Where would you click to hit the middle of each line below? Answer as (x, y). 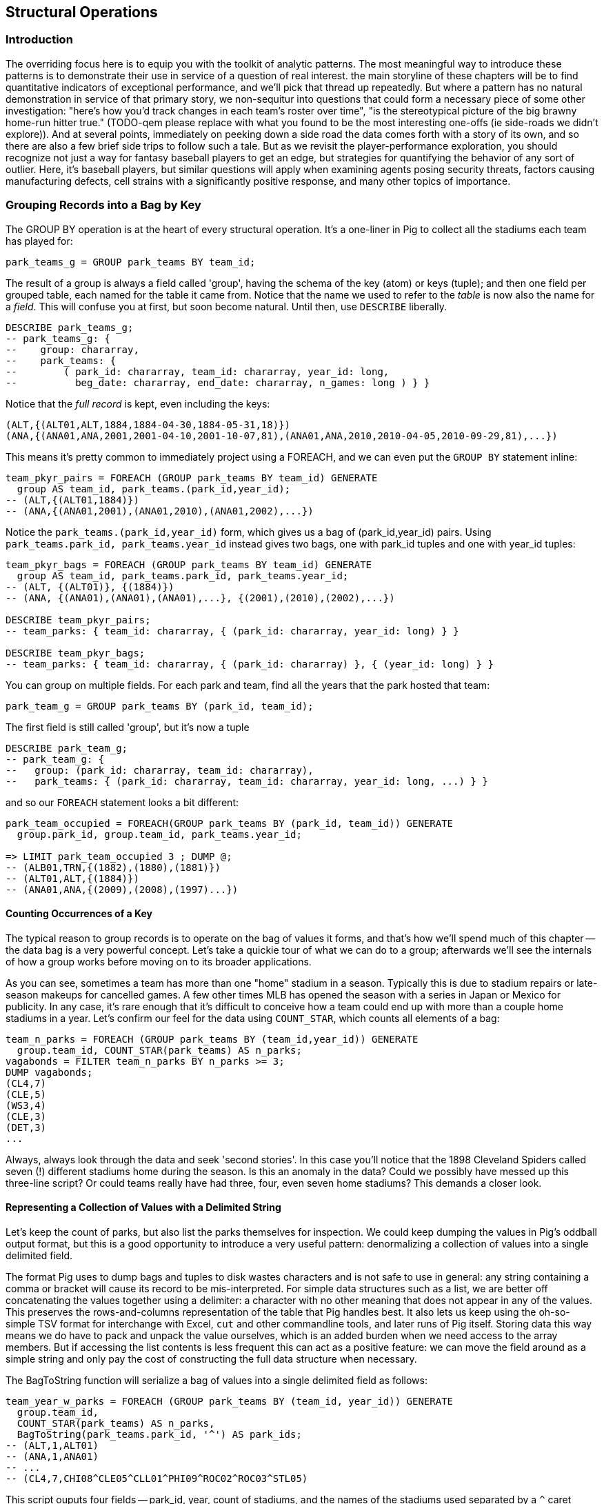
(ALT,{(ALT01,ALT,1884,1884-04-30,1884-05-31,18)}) (148, 424)
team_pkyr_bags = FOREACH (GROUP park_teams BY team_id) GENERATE (189, 564)
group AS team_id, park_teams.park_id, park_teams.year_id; (183, 575)
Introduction (39, 40)
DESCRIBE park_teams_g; (70, 327)
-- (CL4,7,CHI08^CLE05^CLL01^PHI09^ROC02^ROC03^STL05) (157, 1478)
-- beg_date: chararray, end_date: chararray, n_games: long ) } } (218, 382)
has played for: (39, 241)
